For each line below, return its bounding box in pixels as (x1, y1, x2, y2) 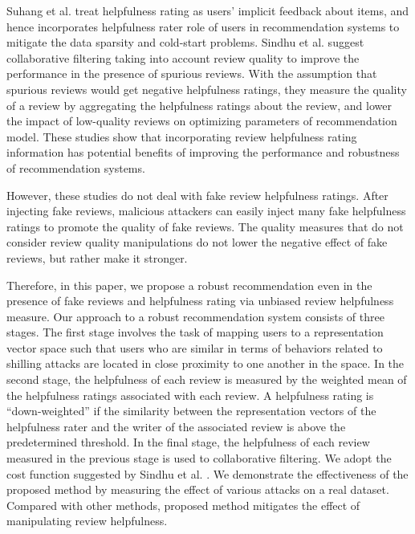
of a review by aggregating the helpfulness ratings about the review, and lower (6, 96, 392, 113)
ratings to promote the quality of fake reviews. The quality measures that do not (6, 218, 404, 234)
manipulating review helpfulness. (6, 512, 168, 529)
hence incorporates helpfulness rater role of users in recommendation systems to (6, 18, 400, 35)
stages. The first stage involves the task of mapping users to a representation (6, 324, 384, 340)
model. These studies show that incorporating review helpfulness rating (6, 128, 357, 145)
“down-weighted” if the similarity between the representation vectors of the (6, 402, 376, 419)
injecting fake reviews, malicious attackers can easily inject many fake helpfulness (6, 202, 406, 219)
